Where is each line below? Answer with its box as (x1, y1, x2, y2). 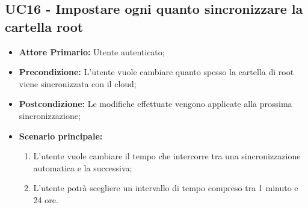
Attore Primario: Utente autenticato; (19, 45, 165, 58)
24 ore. (33, 193, 58, 206)
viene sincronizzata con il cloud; (19, 77, 137, 90)
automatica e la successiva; (33, 161, 132, 174)
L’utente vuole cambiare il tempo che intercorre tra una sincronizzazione (33, 150, 301, 162)
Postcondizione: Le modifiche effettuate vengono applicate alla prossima (19, 97, 292, 110)
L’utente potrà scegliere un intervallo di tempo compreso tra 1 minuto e (33, 182, 298, 194)
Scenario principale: (19, 129, 103, 142)
